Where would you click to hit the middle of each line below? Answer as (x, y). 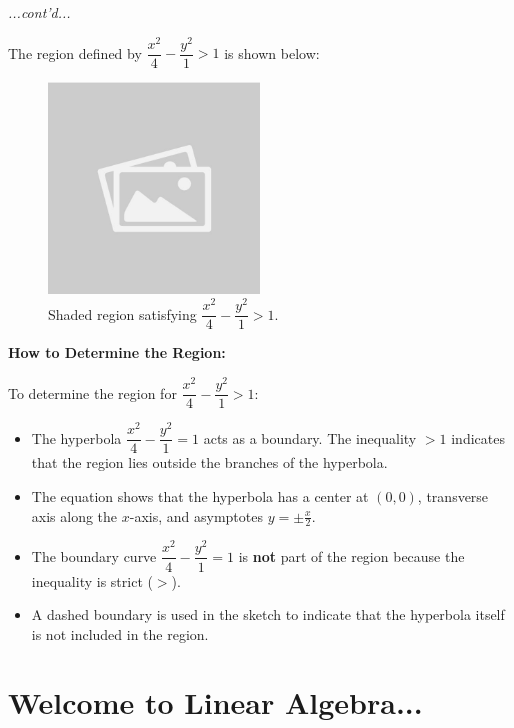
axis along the (74, 515)
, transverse (453, 495)
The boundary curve (94, 555)
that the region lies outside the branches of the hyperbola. (209, 462)
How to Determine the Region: (117, 352)
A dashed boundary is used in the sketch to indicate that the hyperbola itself (268, 614)
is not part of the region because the (351, 555)
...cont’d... (39, 12)
